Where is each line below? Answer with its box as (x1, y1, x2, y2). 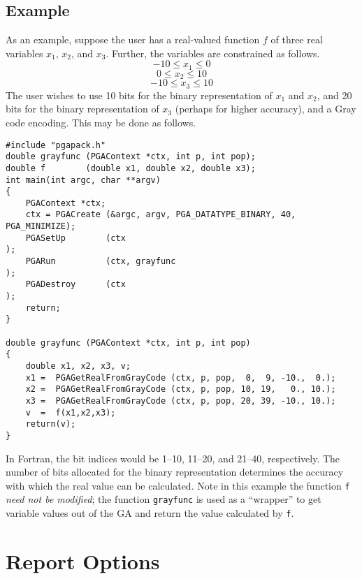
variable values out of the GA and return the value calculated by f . (6, 506, 294, 520)
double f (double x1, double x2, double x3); (6, 163, 256, 173)
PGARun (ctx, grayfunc (25, 256, 176, 267)
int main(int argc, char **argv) (6, 175, 161, 185)
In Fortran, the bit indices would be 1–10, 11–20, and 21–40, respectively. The (6, 450, 340, 465)
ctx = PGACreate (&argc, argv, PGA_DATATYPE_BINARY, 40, (25, 210, 296, 220)
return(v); (25, 419, 76, 430)
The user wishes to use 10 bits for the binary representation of (6, 87, 273, 102)
